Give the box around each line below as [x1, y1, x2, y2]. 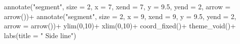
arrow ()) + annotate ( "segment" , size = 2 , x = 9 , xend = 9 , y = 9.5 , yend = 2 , [4, 11, 237, 21]
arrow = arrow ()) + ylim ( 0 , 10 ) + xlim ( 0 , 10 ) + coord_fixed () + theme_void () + [4, 21, 236, 31]
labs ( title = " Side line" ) [4, 30, 76, 40]
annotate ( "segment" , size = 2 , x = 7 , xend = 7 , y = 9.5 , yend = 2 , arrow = [4, 1, 231, 11]
